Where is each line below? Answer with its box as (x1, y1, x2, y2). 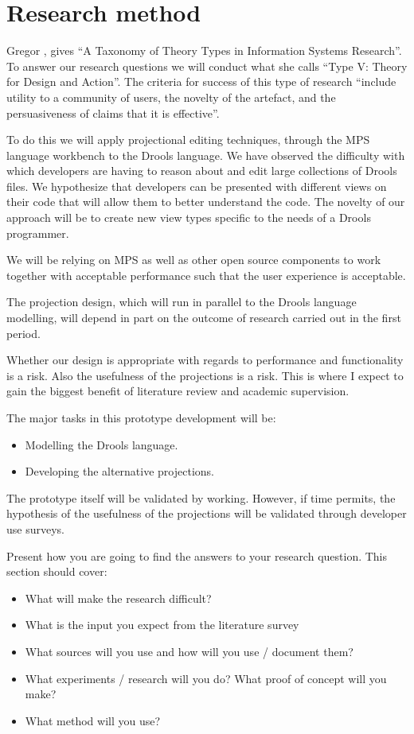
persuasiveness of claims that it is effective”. (6, 104, 220, 121)
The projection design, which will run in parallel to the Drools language (6, 293, 357, 310)
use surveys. (6, 520, 64, 537)
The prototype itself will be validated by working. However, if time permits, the (6, 489, 396, 506)
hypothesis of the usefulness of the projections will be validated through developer (6, 505, 407, 522)
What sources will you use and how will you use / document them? (25, 643, 353, 659)
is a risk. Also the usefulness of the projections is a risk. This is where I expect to (6, 367, 404, 383)
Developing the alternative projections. (25, 463, 214, 480)
